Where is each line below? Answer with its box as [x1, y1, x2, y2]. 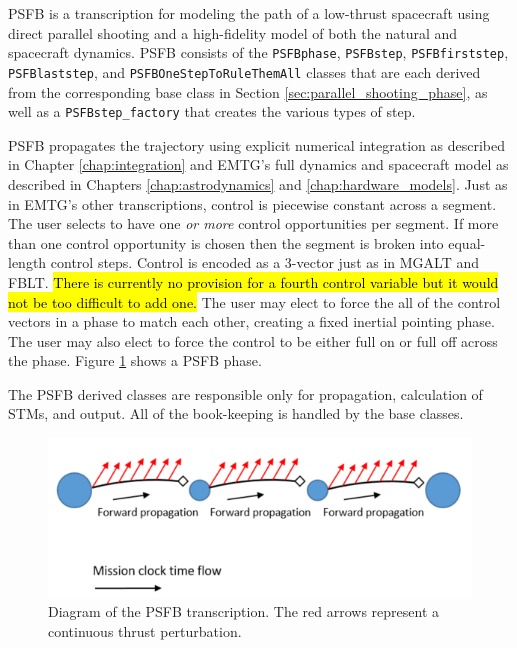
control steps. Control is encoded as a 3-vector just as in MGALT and [50, 252, 480, 273]
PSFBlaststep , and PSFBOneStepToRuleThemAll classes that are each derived [8, 61, 481, 82]
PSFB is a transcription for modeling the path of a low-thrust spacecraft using [8, 3, 490, 23]
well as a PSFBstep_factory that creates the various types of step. [8, 101, 416, 122]
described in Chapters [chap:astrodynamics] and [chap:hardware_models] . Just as [8, 173, 508, 194]
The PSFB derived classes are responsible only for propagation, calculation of [8, 383, 483, 404]
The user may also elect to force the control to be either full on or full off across [8, 330, 498, 351]
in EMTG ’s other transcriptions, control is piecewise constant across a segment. [8, 193, 497, 214]
